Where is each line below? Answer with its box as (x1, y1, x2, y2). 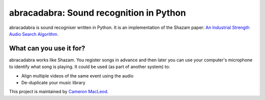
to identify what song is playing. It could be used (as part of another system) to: (9, 64, 170, 70)
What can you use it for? (9, 44, 85, 52)
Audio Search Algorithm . (9, 31, 59, 37)
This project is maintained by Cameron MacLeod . (9, 89, 109, 95)
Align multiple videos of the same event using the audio (21, 73, 133, 78)
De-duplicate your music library (21, 80, 86, 86)
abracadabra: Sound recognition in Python (9, 7, 186, 18)
